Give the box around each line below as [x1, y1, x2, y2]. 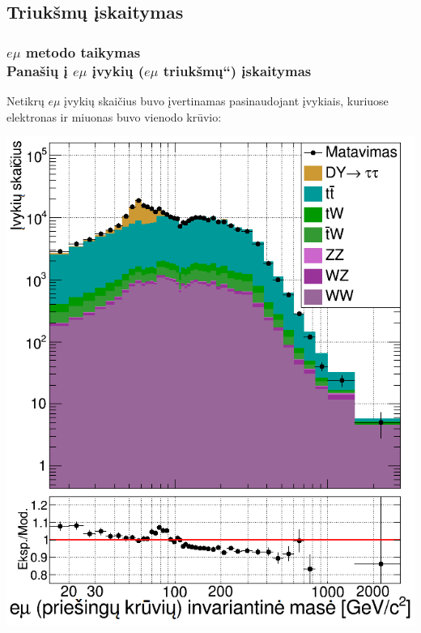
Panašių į [6, 60, 68, 80]
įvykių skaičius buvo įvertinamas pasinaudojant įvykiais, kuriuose [64, 92, 389, 109]
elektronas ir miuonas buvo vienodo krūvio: [6, 108, 222, 125]
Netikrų [6, 92, 45, 109]
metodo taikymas [25, 41, 141, 62]
